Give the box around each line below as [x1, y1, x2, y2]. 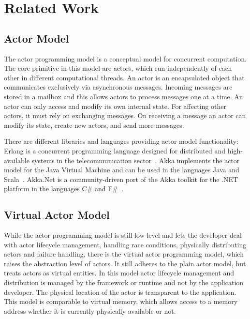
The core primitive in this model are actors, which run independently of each [4, 63, 232, 73]
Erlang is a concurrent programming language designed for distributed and [4, 145, 226, 155]
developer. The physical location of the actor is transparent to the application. [4, 287, 236, 297]
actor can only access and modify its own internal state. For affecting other [4, 101, 226, 111]
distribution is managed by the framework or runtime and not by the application [4, 277, 244, 288]
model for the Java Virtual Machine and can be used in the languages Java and [4, 165, 239, 175]
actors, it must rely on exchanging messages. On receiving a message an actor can [4, 110, 246, 121]
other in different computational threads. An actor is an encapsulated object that [4, 72, 245, 82]
